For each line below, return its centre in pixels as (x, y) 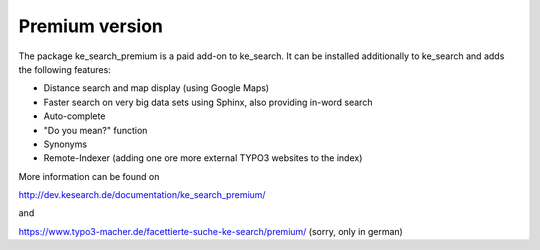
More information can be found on (89, 176)
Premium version (91, 26)
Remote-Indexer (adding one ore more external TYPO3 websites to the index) (203, 158)
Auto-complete (74, 116)
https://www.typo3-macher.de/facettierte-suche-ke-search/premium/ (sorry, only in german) (211, 231)
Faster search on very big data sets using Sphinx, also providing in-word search (208, 102)
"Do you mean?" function (95, 130)
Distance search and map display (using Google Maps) (156, 88)
